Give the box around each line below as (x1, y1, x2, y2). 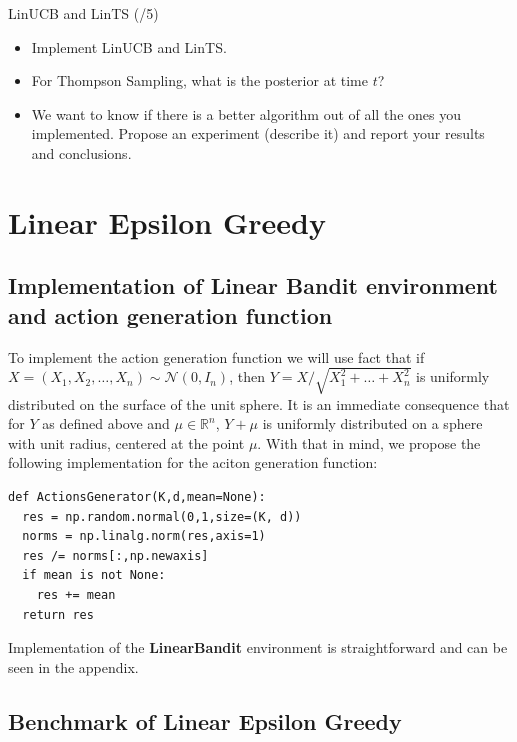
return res (22, 607, 94, 622)
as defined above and (42, 413, 170, 434)
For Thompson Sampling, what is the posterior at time (31, 70, 368, 91)
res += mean (36, 588, 116, 603)
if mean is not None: (22, 568, 166, 583)
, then (229, 366, 265, 387)
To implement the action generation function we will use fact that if (8, 346, 425, 367)
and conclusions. (31, 142, 132, 163)
